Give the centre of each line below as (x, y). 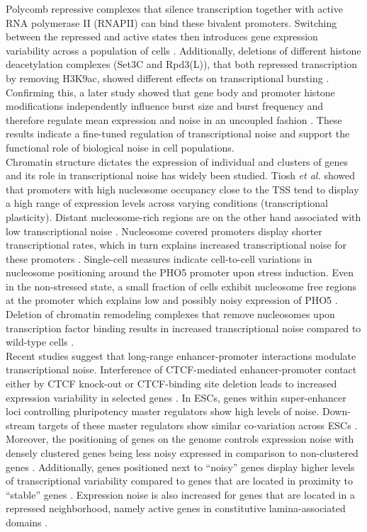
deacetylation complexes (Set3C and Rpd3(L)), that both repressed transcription (181, 64)
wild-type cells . (40, 342)
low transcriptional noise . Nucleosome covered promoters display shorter (164, 231)
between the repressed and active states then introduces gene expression (162, 36)
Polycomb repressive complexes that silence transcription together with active (174, 9)
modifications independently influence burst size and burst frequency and (165, 106)
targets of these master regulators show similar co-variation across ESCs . (198, 425)
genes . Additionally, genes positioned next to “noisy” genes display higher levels (180, 466)
